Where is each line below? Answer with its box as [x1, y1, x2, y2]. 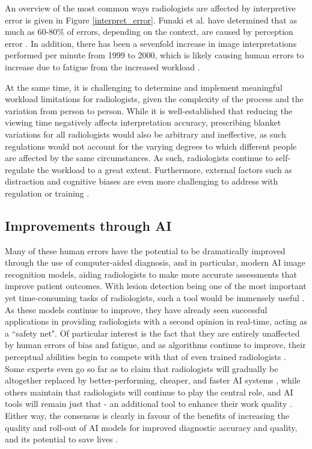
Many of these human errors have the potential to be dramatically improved [5, 244, 286, 257]
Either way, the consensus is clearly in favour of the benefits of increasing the [5, 409, 289, 422]
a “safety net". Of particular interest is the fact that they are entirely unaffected [5, 326, 300, 339]
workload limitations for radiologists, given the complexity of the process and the [5, 93, 304, 105]
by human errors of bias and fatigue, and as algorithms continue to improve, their [5, 338, 306, 351]
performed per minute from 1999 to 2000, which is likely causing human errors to [5, 49, 304, 61]
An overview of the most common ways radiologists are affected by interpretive [5, 2, 296, 14]
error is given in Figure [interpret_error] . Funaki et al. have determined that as [5, 13, 297, 26]
